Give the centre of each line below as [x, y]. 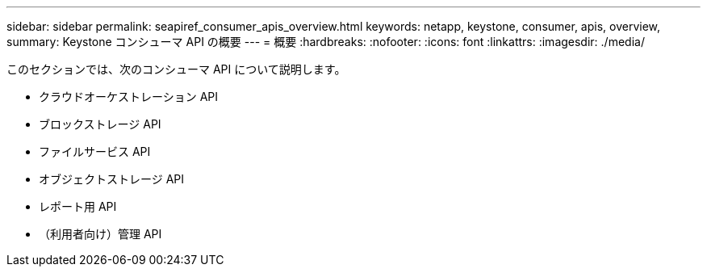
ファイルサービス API [95, 151]
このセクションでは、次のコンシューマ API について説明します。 [176, 69]
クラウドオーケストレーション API [129, 97]
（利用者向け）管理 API [100, 234]
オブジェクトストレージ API [112, 179]
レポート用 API [78, 206]
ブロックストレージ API [100, 124]
